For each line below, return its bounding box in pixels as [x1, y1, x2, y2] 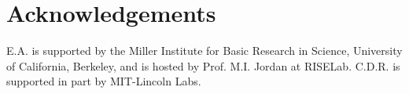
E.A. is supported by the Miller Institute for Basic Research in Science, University [6, 42, 403, 59]
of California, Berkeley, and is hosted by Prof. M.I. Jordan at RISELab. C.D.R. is [6, 57, 400, 74]
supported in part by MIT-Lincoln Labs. [6, 73, 201, 89]
